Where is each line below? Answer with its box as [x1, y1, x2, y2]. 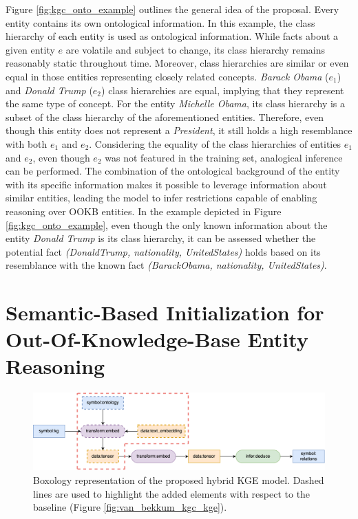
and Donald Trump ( [6, 82, 93, 97]
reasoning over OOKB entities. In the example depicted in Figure [6, 203, 282, 218]
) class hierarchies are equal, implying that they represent [101, 82, 344, 97]
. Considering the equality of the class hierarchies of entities [89, 136, 341, 151]
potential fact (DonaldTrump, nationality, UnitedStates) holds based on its [6, 244, 321, 258]
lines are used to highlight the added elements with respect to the [33, 486, 310, 500]
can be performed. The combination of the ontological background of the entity [6, 164, 340, 178]
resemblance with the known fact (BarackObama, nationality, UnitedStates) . [6, 258, 327, 272]
